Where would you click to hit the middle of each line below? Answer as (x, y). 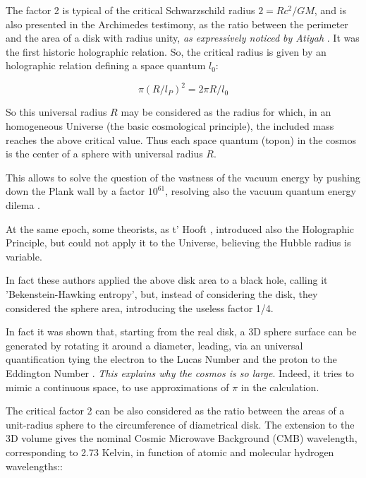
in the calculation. (280, 387)
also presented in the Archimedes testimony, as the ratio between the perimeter (177, 24)
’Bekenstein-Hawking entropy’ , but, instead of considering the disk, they (162, 294)
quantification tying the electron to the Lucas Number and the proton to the (171, 359)
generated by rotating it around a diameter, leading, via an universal (154, 345)
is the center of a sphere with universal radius (104, 154)
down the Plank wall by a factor (75, 191)
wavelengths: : (34, 466)
